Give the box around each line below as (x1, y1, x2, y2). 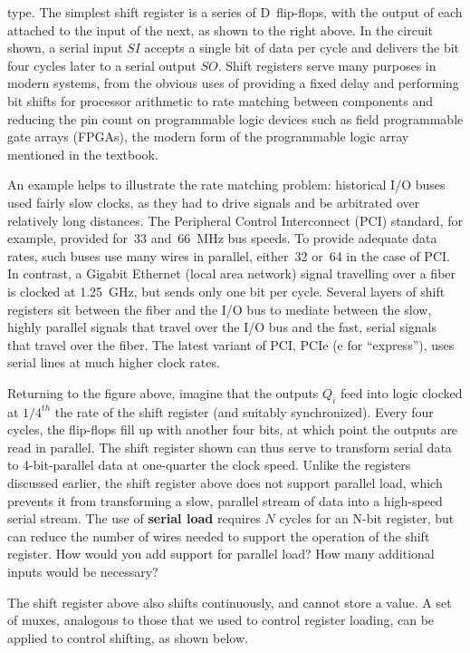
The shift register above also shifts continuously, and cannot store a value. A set (7, 592, 452, 611)
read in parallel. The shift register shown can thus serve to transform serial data (7, 437, 452, 456)
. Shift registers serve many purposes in (217, 55, 436, 74)
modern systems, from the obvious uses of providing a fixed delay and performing (7, 73, 459, 93)
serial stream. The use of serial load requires (7, 509, 261, 528)
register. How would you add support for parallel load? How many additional (7, 544, 435, 563)
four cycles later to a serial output (7, 55, 197, 74)
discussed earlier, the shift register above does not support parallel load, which (7, 473, 443, 492)
